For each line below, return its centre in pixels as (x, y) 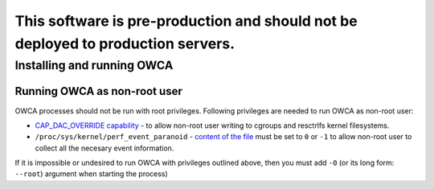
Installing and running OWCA (94, 65)
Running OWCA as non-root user (98, 91)
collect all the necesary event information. (104, 148)
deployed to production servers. (125, 43)
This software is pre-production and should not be (186, 21)
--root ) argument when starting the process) (91, 174)
